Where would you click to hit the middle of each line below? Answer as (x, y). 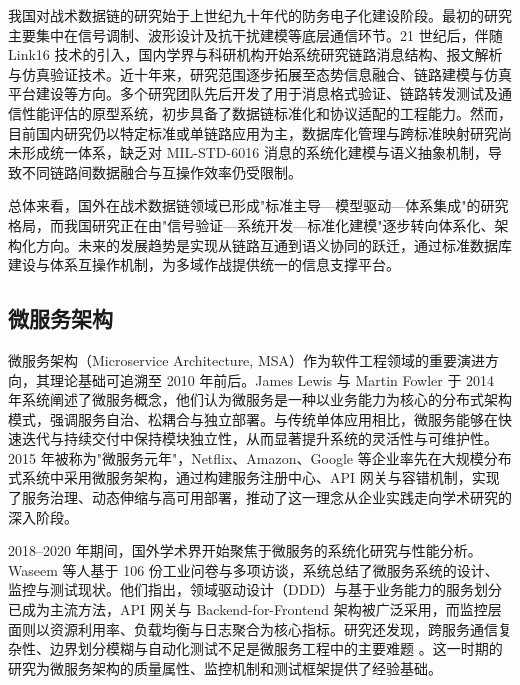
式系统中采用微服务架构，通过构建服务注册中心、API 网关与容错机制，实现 (254, 477)
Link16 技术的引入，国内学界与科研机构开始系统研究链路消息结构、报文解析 (255, 54)
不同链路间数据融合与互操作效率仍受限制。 (161, 171)
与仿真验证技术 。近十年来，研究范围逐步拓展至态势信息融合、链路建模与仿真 (260, 73)
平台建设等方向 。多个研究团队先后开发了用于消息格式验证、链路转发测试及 (253, 93)
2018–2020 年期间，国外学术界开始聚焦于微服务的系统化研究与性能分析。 (245, 550)
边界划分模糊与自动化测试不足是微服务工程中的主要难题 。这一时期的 (276, 648)
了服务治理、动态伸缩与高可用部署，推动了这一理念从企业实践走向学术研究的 (260, 497)
